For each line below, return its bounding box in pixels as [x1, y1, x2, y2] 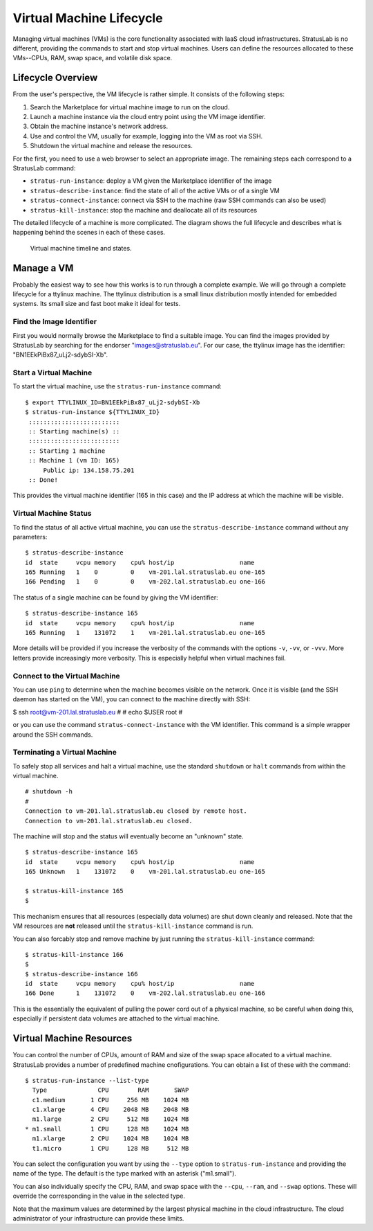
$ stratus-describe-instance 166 [25, 970, 138, 978]
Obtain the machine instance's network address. [30, 122, 169, 131]
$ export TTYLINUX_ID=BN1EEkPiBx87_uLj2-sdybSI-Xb [25, 398, 200, 406]
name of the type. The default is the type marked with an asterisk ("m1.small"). [12, 1169, 236, 1178]
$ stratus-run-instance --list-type [25, 1077, 149, 1084]
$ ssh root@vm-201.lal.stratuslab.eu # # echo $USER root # [12, 708, 183, 716]
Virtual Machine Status [12, 509, 93, 519]
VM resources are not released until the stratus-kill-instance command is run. [12, 922, 254, 931]
